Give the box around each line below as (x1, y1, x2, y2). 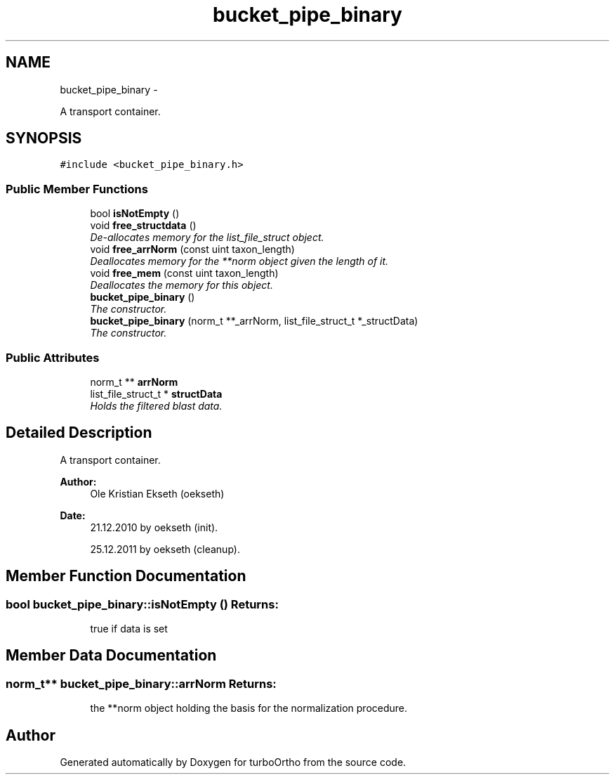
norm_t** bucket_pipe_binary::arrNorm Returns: (6, 676, 277, 691)
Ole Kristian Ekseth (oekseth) (90, 487, 225, 500)
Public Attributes (6, 350, 100, 365)
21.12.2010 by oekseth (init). (90, 521, 218, 533)
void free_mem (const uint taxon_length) (90, 267, 279, 280)
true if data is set (90, 623, 168, 635)
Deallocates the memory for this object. (90, 279, 273, 292)
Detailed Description (6, 424, 152, 442)
